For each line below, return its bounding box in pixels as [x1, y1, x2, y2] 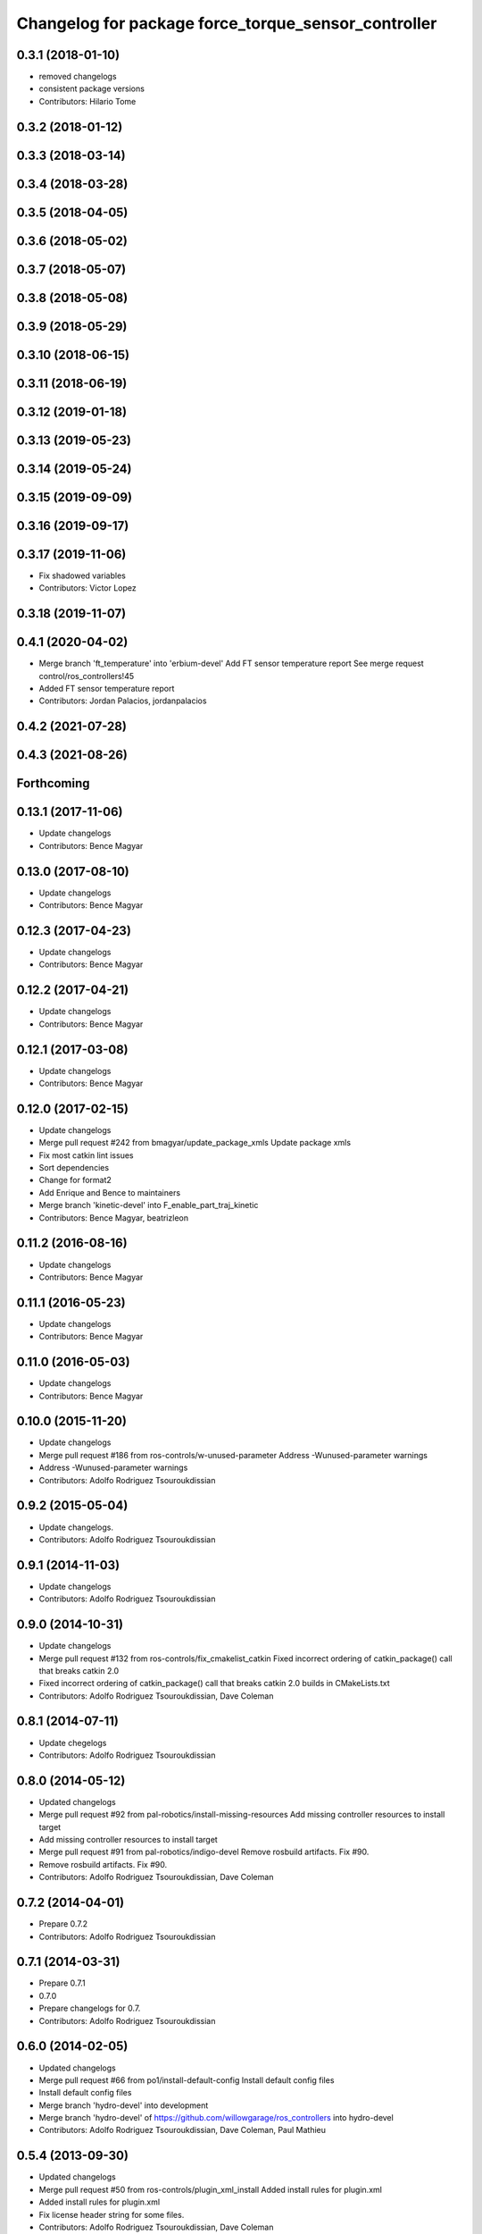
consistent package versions [38, 83, 145, 94]
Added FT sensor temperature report [38, 684, 175, 694]
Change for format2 [38, 1175, 112, 1186]
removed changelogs [38, 71, 117, 82]
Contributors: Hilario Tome [38, 96, 137, 106]
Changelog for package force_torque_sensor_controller [16, 13, 437, 33]
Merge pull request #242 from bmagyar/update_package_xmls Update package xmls [38, 1138, 352, 1148]
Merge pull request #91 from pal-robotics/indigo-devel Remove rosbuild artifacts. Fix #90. [38, 1846, 370, 1858]
